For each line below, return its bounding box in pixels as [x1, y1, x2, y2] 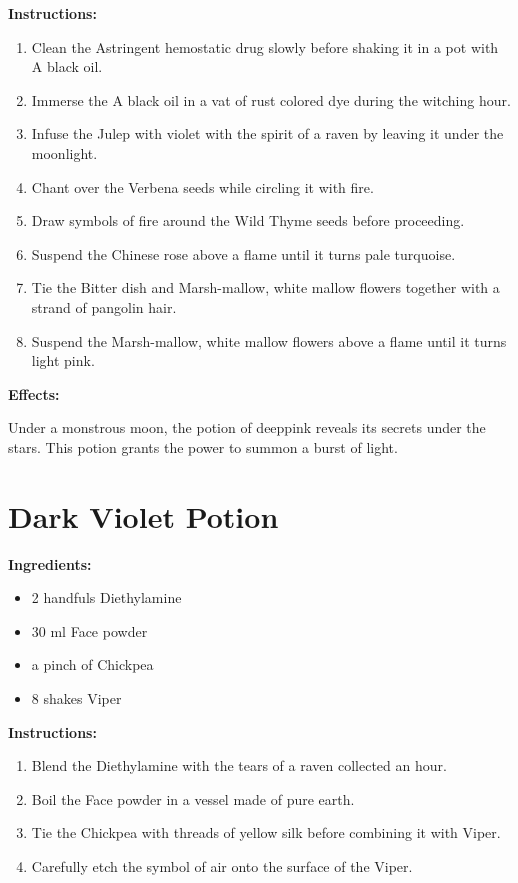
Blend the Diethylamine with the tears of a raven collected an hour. [31, 755, 447, 776]
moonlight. [31, 142, 98, 163]
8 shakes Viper [31, 688, 122, 708]
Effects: [8, 383, 60, 404]
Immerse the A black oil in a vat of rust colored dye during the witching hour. [31, 89, 511, 110]
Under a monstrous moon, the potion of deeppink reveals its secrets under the [8, 417, 486, 438]
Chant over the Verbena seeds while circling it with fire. [31, 176, 374, 197]
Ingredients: [8, 553, 92, 574]
